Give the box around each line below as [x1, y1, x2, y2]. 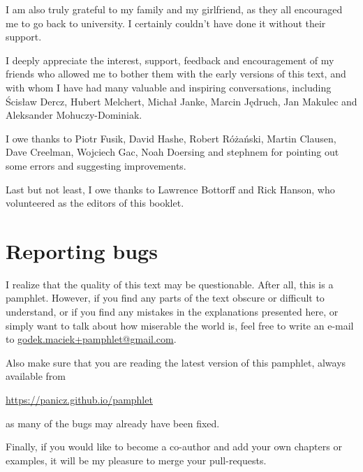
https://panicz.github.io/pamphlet [6, 392, 153, 406]
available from [6, 369, 66, 383]
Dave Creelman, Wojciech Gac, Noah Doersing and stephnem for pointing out [6, 145, 339, 159]
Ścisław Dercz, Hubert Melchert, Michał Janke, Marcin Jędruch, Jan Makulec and [6, 94, 357, 108]
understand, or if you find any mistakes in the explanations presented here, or [6, 304, 339, 319]
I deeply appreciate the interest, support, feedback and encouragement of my [6, 52, 334, 67]
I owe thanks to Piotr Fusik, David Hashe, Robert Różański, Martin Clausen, [6, 131, 336, 145]
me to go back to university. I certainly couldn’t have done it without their [6, 15, 326, 30]
